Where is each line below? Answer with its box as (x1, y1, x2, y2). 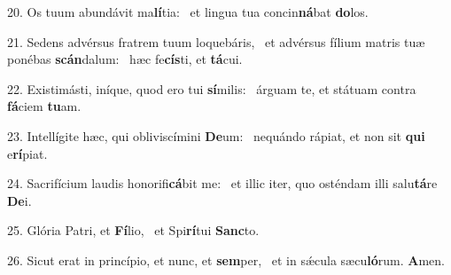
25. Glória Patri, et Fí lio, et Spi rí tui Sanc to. (7, 221, 260, 240)
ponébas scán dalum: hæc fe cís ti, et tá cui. (7, 50, 243, 68)
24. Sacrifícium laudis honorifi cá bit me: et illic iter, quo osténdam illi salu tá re (7, 174, 438, 192)
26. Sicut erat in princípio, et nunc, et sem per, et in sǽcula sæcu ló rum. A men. (7, 250, 445, 269)
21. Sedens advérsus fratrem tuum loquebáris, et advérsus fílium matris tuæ (7, 32, 425, 51)
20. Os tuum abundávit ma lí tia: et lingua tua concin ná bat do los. (7, 3, 369, 20)
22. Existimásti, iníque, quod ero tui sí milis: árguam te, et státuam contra (7, 79, 416, 98)
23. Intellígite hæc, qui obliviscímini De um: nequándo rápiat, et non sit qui (7, 126, 425, 145)
